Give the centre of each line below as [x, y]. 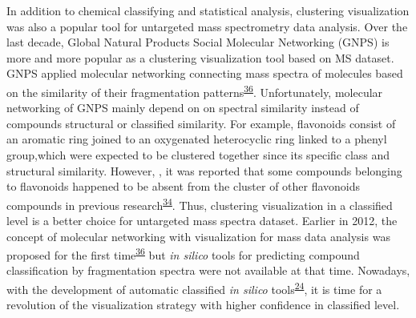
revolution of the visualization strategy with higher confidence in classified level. [203, 305]
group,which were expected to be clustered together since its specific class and [198, 155]
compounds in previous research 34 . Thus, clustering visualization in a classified [200, 203]
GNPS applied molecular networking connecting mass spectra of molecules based [205, 73]
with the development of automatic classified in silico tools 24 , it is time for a [194, 288]
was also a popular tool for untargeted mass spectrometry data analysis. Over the [207, 26]
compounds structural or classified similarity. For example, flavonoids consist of [201, 123]
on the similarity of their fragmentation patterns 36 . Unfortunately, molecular [195, 91]
